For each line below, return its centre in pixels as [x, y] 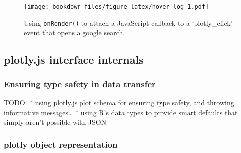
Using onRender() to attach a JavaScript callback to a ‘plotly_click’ [128, 23]
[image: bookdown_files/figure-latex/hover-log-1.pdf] [117, 7]
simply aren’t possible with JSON [55, 122]
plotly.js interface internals [74, 59]
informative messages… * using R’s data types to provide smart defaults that [121, 112]
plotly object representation [61, 144]
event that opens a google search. [75, 33]
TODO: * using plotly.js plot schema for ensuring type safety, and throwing [119, 102]
